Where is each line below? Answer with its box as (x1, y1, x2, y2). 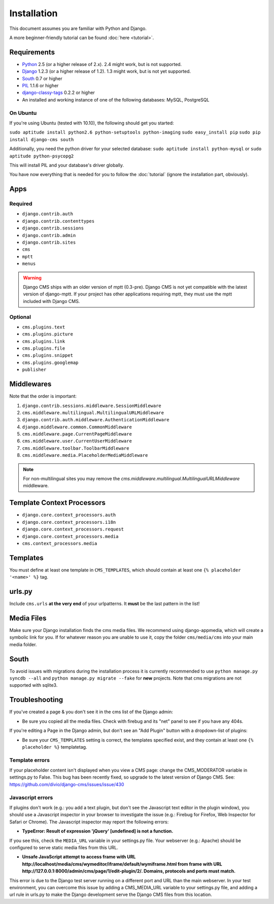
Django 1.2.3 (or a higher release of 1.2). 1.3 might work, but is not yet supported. (22, 69, 191, 75)
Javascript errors (9, 794, 53, 801)
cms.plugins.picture (22, 331, 74, 337)
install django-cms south (9, 137, 74, 142)
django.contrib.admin (22, 232, 76, 238)
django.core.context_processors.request (22, 526, 124, 532)
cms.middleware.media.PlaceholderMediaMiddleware (22, 452, 148, 458)
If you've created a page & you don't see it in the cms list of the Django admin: (9, 709, 174, 715)
